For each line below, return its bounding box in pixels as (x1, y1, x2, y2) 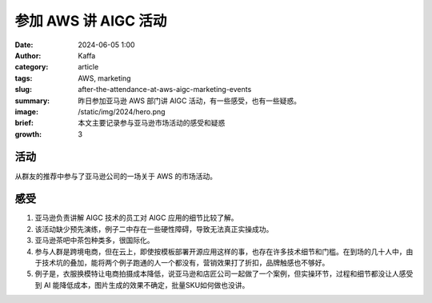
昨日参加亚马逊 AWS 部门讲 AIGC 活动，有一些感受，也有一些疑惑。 (78, 96, 302, 106)
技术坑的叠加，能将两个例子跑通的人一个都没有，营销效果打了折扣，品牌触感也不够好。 (41, 258, 330, 268)
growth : (14, 129, 42, 139)
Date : (14, 40, 34, 50)
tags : (14, 73, 33, 83)
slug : (14, 85, 32, 94)
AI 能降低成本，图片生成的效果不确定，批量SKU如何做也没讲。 (43, 280, 250, 289)
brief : (14, 118, 34, 128)
